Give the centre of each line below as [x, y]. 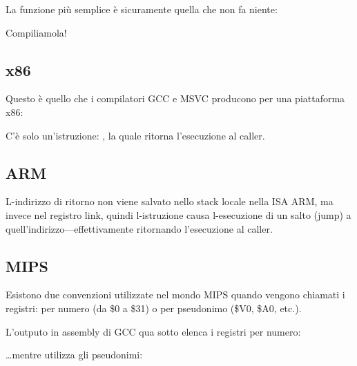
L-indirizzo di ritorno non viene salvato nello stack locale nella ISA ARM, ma [170, 201]
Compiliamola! [36, 32]
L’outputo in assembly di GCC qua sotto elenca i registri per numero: [153, 331]
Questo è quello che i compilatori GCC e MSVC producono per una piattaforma [175, 98]
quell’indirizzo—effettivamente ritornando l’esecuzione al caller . [139, 228]
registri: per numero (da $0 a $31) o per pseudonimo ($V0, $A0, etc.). [154, 308]
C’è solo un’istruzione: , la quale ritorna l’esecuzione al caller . [135, 135]
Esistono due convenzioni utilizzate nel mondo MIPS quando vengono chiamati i [175, 295]
